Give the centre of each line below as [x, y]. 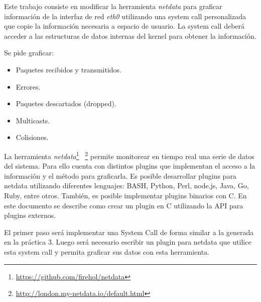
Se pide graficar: [29, 53]
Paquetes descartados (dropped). [66, 103]
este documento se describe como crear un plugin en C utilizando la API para [124, 205]
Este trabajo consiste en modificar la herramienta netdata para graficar [113, 6]
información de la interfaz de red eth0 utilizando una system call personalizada [125, 16]
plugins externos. [30, 215]
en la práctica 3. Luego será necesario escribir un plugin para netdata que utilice [128, 242]
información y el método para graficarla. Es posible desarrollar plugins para [120, 175]
